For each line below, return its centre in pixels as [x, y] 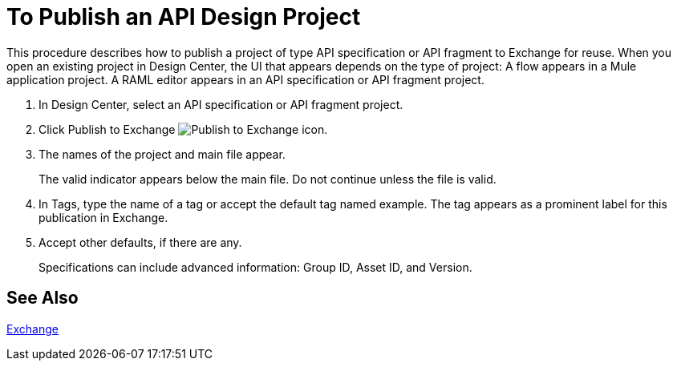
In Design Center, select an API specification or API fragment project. [221, 104]
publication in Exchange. [103, 217]
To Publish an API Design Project [184, 17]
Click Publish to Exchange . [183, 129]
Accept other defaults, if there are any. [140, 242]
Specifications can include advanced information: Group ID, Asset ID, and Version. [255, 267]
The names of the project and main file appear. [162, 154]
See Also [43, 298]
